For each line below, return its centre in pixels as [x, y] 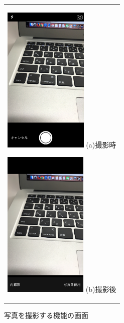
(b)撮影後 [101, 289]
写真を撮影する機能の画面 [46, 315]
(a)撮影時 [101, 144]
